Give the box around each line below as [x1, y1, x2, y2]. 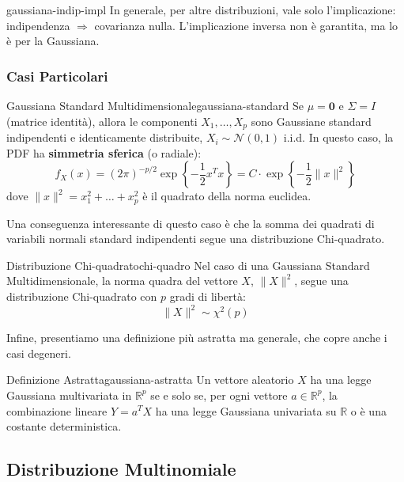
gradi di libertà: [169, 288, 246, 305]
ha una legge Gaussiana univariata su [155, 402, 337, 419]
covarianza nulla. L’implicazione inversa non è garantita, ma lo [94, 17, 398, 33]
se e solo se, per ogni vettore [150, 386, 288, 403]
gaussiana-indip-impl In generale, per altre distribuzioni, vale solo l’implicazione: [6, 2, 396, 17]
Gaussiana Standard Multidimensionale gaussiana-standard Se [6, 97, 304, 113]
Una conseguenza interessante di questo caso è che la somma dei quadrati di [6, 214, 375, 231]
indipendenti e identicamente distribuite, [6, 129, 203, 146]
